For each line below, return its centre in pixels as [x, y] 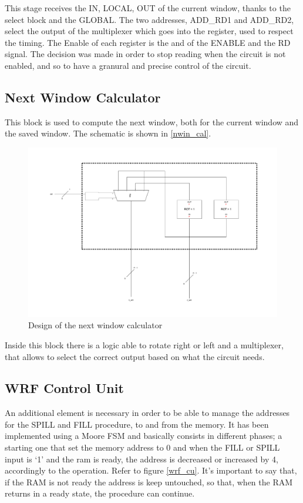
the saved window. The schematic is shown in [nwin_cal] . [108, 133]
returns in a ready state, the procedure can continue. [100, 493]
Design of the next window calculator [95, 325]
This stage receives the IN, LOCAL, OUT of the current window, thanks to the [148, 8]
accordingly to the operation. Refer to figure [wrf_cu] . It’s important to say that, [151, 470]
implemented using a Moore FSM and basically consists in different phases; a [144, 436]
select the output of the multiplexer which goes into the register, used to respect [149, 31]
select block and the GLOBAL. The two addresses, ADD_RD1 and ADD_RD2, [149, 19]
